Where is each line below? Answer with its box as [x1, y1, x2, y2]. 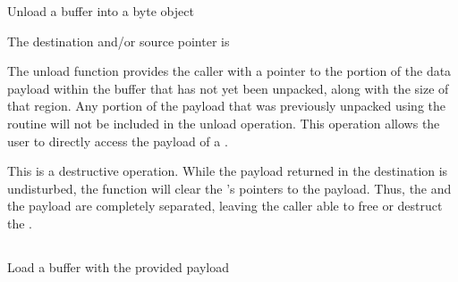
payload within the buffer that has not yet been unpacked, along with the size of [7, 79, 449, 97]
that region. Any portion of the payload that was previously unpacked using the [7, 96, 446, 115]
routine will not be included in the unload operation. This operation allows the [7, 113, 440, 132]
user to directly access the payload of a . [7, 131, 228, 150]
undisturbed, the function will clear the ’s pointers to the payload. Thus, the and [7, 178, 452, 197]
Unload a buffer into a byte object [7, 2, 194, 20]
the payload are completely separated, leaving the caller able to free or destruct [7, 196, 443, 215]
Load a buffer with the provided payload [7, 257, 230, 276]
